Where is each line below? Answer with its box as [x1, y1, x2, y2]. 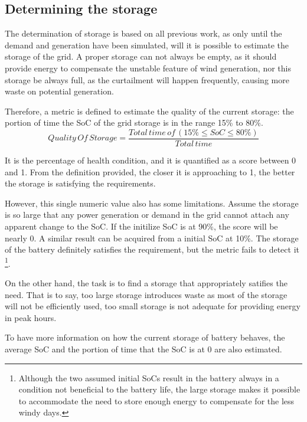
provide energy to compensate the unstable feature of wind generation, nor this [5, 61, 292, 74]
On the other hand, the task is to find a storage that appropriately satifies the [5, 277, 288, 289]
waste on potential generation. [5, 85, 114, 97]
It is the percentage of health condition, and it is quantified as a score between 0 [5, 154, 296, 166]
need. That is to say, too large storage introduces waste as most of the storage [5, 288, 288, 300]
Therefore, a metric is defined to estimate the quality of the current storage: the [5, 104, 294, 117]
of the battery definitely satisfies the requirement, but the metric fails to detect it [5, 243, 300, 256]
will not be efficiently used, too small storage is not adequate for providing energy [5, 300, 301, 312]
